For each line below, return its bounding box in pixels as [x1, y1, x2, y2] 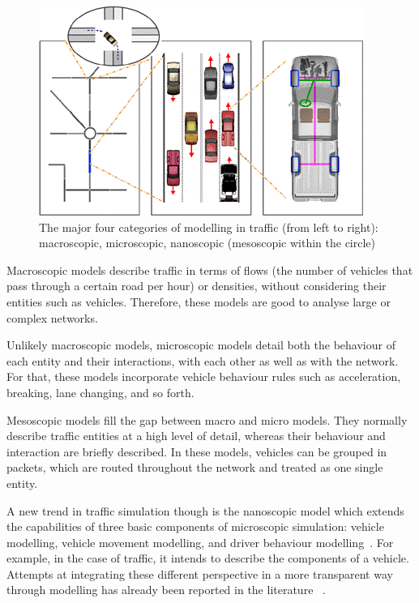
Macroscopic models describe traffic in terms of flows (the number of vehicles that [6, 261, 413, 278]
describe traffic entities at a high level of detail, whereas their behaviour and [6, 427, 386, 444]
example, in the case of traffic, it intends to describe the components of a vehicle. [6, 550, 409, 567]
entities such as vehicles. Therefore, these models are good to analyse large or [6, 293, 391, 310]
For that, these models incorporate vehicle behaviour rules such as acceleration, [6, 368, 401, 385]
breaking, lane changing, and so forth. [6, 383, 195, 400]
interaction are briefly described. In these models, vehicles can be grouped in [6, 443, 387, 460]
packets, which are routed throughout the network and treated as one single [6, 459, 383, 476]
